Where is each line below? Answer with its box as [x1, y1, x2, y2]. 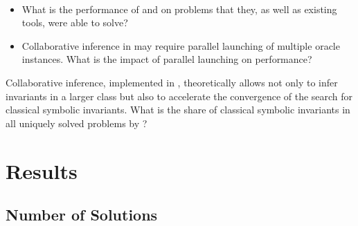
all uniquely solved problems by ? [6, 115, 147, 130]
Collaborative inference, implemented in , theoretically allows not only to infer [6, 75, 338, 89]
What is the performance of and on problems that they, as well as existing [21, 1, 337, 16]
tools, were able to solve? [21, 15, 128, 30]
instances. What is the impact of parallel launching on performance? [21, 52, 312, 66]
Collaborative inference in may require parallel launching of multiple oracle [21, 38, 340, 53]
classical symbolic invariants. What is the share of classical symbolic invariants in [6, 102, 350, 117]
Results [6, 156, 78, 185]
